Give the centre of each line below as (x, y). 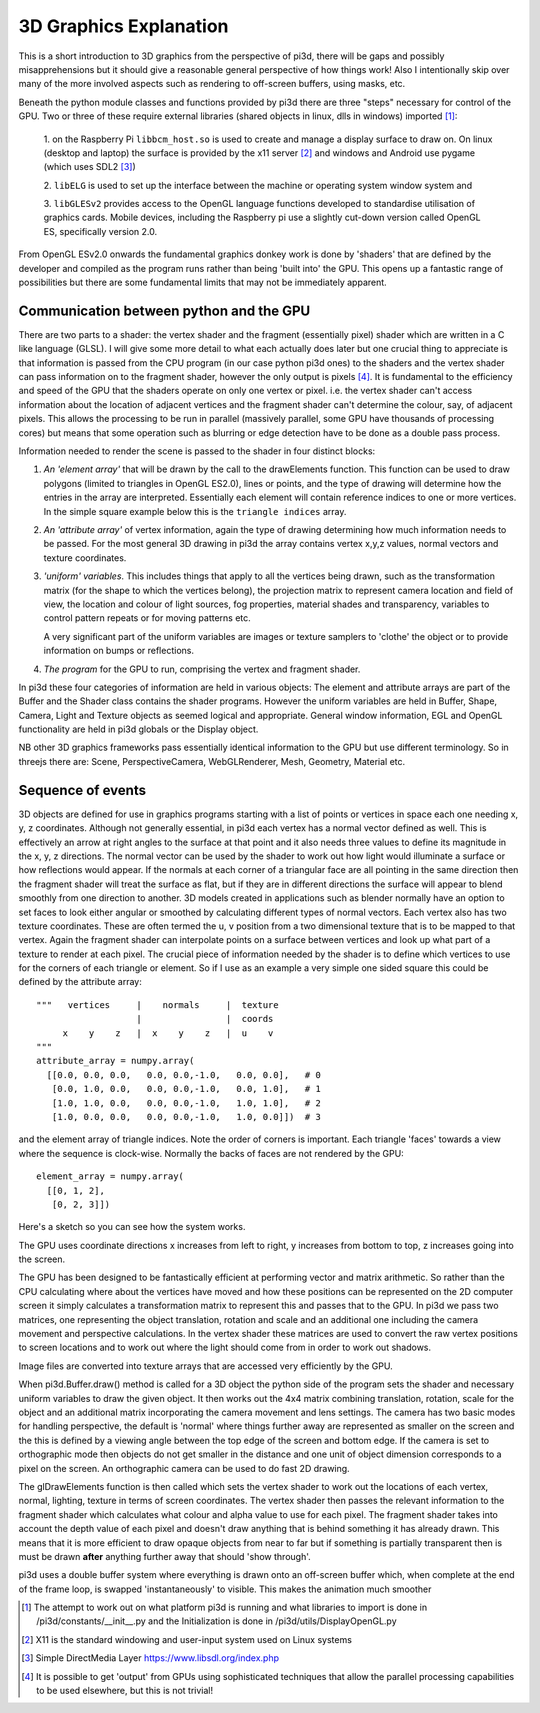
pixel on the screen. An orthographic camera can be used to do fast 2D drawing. (184, 1468)
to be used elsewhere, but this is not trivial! (125, 1691)
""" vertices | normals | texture (157, 1004)
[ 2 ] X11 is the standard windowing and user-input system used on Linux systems (186, 1639)
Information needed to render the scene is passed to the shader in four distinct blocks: (197, 451)
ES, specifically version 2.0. (100, 231)
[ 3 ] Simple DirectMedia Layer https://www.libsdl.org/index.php (150, 1658)
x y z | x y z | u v (168, 1033)
